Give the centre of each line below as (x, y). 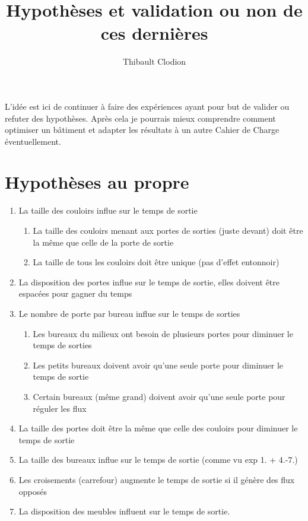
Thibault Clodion (154, 61)
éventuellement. (33, 141)
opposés (33, 491)
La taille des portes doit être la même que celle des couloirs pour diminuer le (158, 428)
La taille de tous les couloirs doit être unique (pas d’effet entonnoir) (156, 262)
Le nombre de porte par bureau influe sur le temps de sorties (129, 313)
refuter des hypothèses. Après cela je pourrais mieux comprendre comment (140, 118)
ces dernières (154, 33)
